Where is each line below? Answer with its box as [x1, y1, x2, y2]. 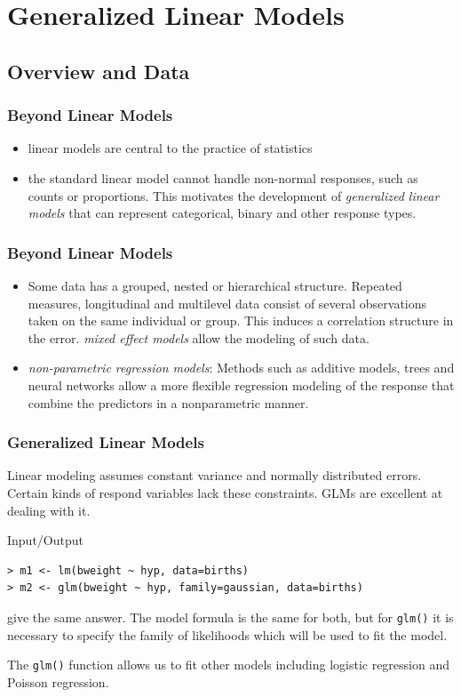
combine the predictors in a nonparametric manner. [28, 393, 309, 412]
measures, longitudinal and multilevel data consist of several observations [28, 293, 427, 312]
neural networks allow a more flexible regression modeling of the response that [28, 375, 455, 394]
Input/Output [7, 531, 83, 549]
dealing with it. [7, 501, 91, 519]
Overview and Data [7, 57, 190, 84]
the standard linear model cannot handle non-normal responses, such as [28, 168, 418, 187]
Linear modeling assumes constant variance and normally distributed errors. [7, 466, 422, 485]
